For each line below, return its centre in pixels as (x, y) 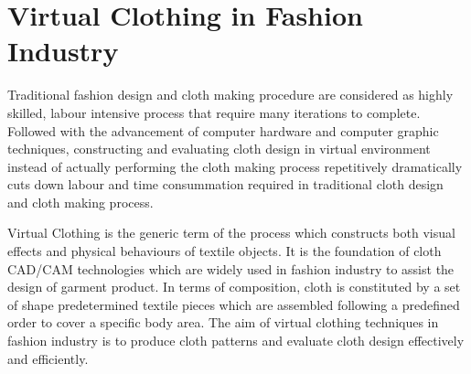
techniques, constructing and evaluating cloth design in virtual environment (219, 149)
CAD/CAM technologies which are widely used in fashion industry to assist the (231, 268)
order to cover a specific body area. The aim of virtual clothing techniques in (223, 322)
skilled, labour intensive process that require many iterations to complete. (214, 112)
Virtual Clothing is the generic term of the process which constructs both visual (231, 233)
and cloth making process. (80, 202)
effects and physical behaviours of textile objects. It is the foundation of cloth (225, 251)
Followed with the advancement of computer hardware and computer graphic (223, 130)
